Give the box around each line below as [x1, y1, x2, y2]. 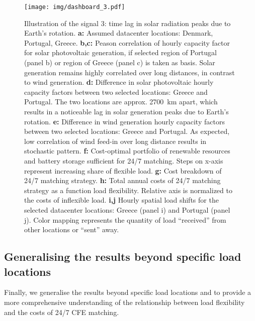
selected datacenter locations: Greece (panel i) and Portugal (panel [24, 204, 230, 215]
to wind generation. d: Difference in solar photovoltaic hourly [24, 77, 214, 87]
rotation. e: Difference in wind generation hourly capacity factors [24, 116, 225, 126]
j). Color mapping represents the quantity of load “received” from [24, 214, 226, 225]
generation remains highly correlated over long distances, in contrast [24, 67, 235, 77]
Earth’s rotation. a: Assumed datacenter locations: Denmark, [24, 28, 213, 38]
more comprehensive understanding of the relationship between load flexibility [4, 296, 245, 307]
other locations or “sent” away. [24, 224, 119, 235]
